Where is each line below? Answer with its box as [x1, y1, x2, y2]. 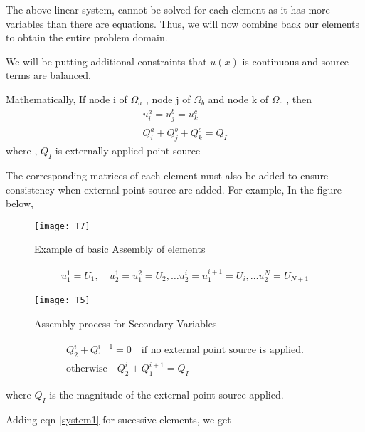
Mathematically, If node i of [6, 91, 127, 106]
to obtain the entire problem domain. [6, 30, 168, 45]
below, [6, 196, 33, 211]
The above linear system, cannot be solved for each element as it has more [6, 2, 330, 16]
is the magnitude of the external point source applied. [49, 387, 284, 402]
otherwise [66, 364, 107, 374]
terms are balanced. [6, 68, 91, 83]
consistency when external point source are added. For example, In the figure [6, 181, 342, 196]
